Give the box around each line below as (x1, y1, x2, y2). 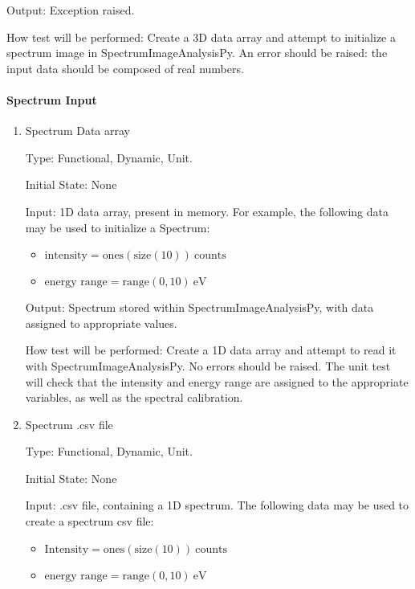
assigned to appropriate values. (25, 314, 177, 331)
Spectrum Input (6, 91, 97, 108)
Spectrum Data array (25, 122, 131, 139)
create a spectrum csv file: (25, 513, 154, 530)
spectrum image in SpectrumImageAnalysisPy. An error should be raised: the (6, 44, 388, 61)
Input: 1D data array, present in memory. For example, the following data (25, 202, 389, 219)
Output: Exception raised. (6, 2, 135, 18)
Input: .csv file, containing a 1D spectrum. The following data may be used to (25, 497, 409, 513)
